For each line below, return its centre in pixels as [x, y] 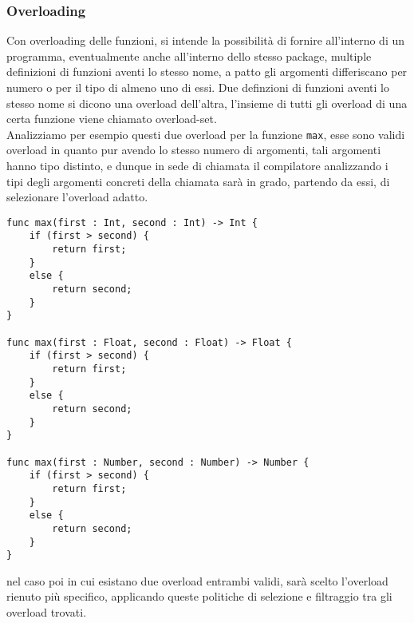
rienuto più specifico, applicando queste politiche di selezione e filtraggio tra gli [199, 596]
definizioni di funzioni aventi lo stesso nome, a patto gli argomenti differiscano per [207, 71]
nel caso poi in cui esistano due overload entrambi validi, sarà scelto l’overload [197, 580]
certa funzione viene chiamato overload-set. [112, 119]
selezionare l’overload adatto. [77, 197]
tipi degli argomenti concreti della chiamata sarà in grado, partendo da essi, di [198, 181]
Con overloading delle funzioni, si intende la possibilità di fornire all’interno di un [206, 40]
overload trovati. [47, 612]
